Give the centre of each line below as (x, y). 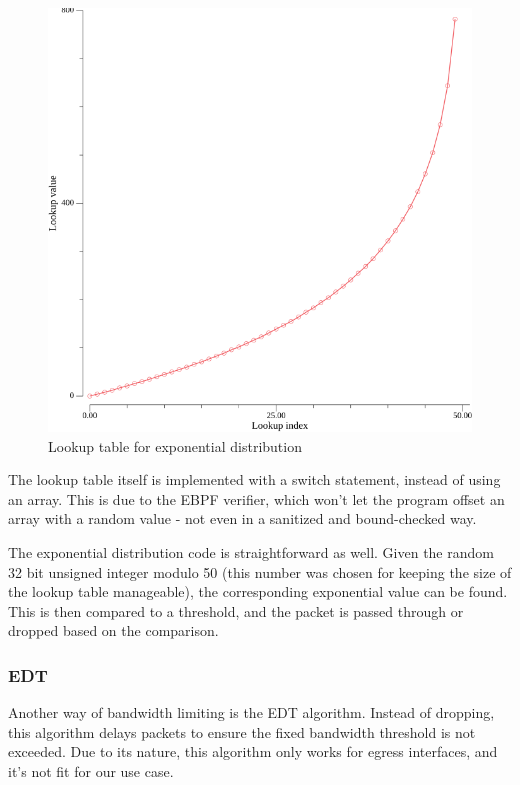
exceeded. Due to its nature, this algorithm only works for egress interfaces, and (253, 751)
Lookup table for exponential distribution (175, 445)
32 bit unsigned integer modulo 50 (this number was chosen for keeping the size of (260, 571)
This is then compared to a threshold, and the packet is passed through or (236, 610)
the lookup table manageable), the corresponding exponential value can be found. (258, 591)
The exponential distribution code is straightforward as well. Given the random (251, 551)
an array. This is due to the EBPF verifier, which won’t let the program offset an (256, 498)
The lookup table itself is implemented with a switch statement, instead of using (254, 479)
